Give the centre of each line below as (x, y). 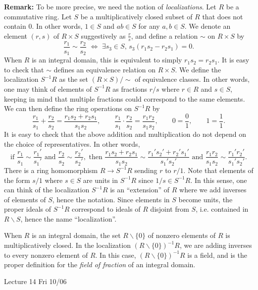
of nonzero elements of (182, 235)
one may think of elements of (48, 88)
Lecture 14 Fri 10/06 (35, 281)
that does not (223, 16)
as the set (74, 79)
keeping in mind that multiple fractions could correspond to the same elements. (125, 98)
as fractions (130, 88)
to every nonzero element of (46, 255)
